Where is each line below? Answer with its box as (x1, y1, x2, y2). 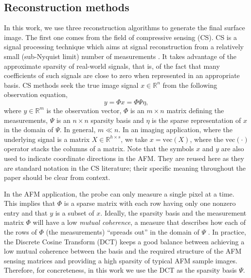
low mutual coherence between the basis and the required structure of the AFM (4, 246, 242, 256)
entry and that (4, 207, 48, 218)
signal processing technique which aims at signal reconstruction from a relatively (4, 41, 244, 52)
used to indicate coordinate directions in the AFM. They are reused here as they (4, 153, 244, 163)
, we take (121, 134, 148, 144)
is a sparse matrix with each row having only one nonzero (64, 198, 236, 208)
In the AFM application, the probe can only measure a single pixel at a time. (4, 188, 234, 199)
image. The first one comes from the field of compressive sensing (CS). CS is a (4, 32, 237, 42)
